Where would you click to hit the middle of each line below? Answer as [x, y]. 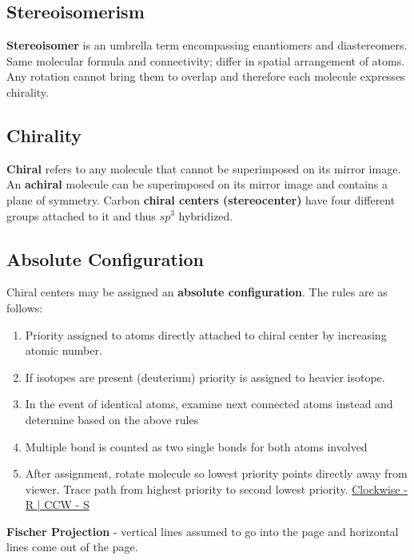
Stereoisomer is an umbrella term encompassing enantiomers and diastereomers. [207, 45]
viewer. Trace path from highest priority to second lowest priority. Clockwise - [216, 489]
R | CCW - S [57, 504]
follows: [25, 307]
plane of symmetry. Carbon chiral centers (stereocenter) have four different [201, 199]
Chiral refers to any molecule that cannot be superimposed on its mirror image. [204, 168]
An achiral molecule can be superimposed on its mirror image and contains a [197, 184]
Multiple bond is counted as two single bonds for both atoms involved [196, 446]
